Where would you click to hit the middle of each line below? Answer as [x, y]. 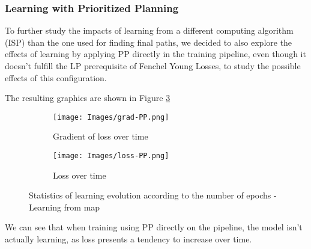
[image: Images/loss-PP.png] [111, 156]
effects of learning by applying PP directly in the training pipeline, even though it [155, 54]
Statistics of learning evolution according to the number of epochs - [153, 195]
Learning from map [65, 207]
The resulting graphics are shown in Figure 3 [88, 98]
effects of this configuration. [56, 77]
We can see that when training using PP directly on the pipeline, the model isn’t [154, 227]
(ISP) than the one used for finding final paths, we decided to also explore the [149, 42]
